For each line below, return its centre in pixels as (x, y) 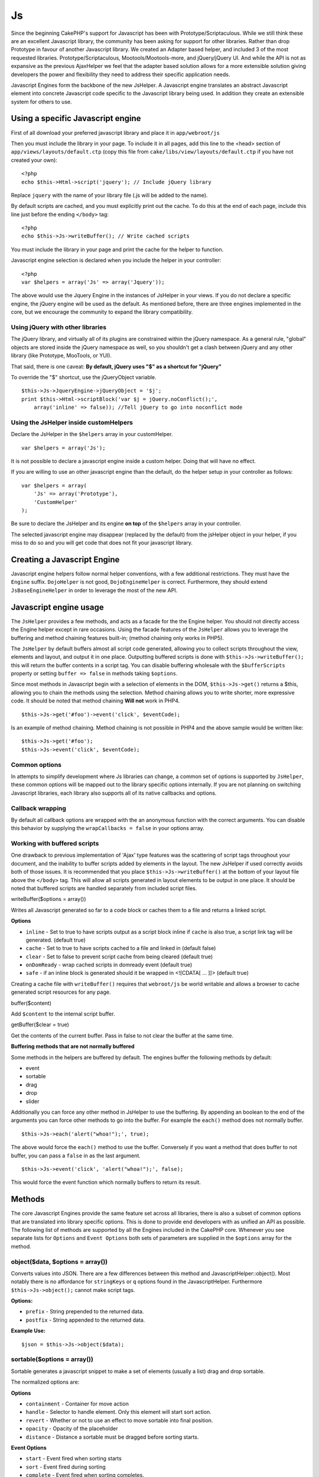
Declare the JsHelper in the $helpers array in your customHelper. (92, 434)
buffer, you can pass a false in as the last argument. (76, 1156)
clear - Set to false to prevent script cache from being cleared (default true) (119, 957)
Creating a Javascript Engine (65, 559)
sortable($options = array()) (52, 1359)
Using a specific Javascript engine (76, 118)
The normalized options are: (45, 1382)
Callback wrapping (38, 808)
